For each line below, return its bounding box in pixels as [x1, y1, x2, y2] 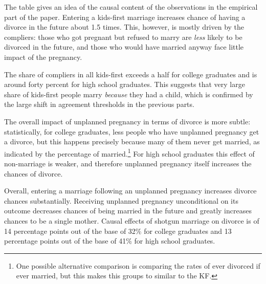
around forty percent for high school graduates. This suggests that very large [4, 79, 245, 90]
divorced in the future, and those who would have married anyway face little [4, 41, 244, 52]
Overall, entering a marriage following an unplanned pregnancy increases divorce [4, 185, 257, 196]
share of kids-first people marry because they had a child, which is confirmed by [4, 89, 253, 99]
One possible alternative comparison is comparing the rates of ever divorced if [16, 260, 260, 271]
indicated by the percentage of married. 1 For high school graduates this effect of [4, 146, 255, 159]
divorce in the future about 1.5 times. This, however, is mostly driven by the [4, 21, 245, 32]
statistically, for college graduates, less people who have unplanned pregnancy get [4, 126, 259, 137]
